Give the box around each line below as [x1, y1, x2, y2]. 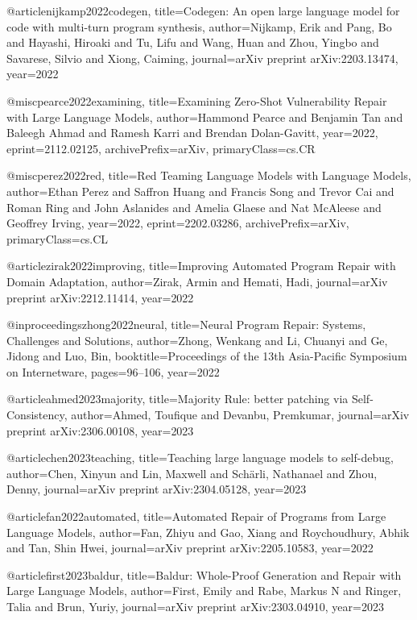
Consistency [6, 406, 64, 423]
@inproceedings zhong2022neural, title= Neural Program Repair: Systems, [6, 316, 366, 333]
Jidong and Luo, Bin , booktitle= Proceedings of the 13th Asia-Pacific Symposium [6, 347, 407, 364]
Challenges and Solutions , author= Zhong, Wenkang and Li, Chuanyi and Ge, [6, 331, 388, 348]
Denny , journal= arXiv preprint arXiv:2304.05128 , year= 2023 [6, 481, 307, 497]
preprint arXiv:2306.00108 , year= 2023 [6, 422, 194, 439]
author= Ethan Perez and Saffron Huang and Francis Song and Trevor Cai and [6, 182, 394, 199]
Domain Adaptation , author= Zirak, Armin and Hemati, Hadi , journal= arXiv [6, 273, 388, 289]
